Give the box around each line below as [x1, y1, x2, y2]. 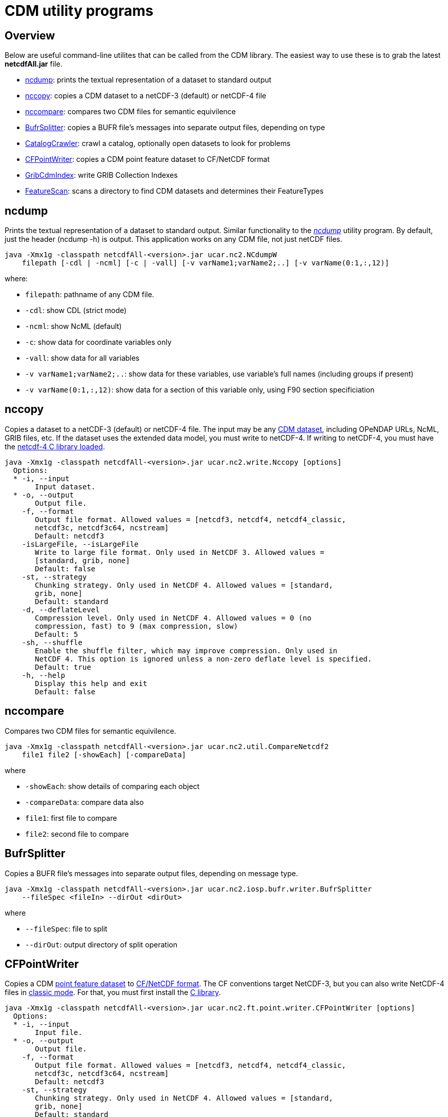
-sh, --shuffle [22, 638, 83, 647]
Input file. [35, 1028, 83, 1037]
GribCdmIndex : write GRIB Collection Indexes [25, 171, 178, 180]
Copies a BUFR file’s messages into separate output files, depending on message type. [5, 868, 298, 878]
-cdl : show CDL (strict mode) [25, 306, 127, 315]
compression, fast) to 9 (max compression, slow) [35, 622, 238, 630]
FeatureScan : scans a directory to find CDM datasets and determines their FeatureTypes [25, 187, 324, 196]
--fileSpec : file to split [25, 924, 108, 933]
